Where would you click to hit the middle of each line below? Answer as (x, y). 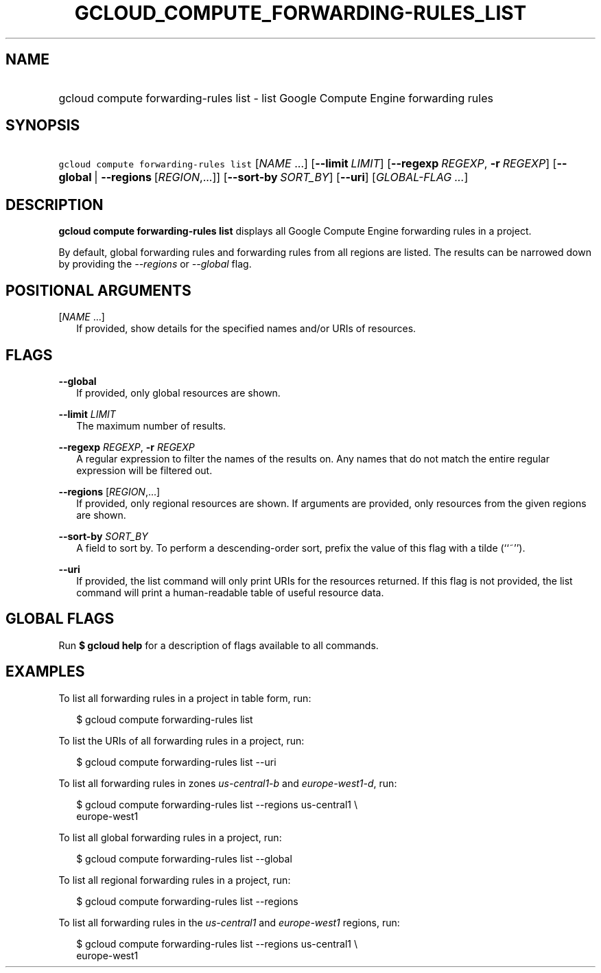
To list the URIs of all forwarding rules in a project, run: (181, 740)
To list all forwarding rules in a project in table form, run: (185, 698)
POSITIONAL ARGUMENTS (98, 290)
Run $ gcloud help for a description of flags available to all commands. (219, 645)
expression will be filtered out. (144, 470)
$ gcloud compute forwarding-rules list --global (184, 858)
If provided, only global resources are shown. (178, 392)
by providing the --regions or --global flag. (155, 264)
